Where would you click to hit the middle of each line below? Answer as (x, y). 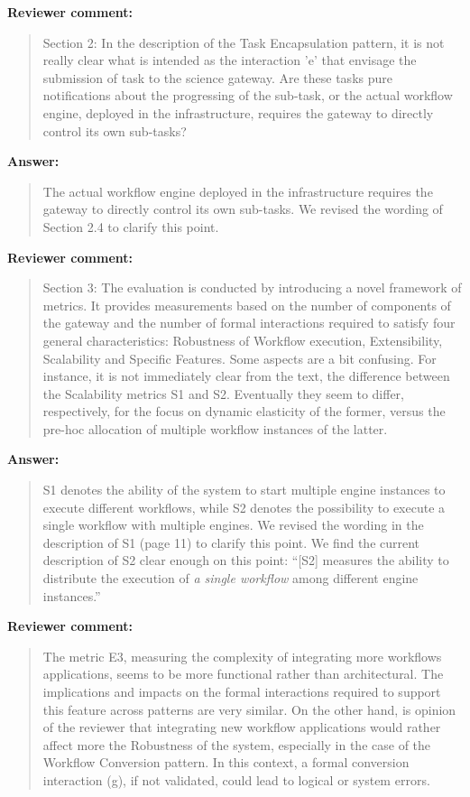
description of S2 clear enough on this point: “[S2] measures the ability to (246, 560)
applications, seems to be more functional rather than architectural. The (243, 674)
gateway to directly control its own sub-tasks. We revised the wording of (243, 209)
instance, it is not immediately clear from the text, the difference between (246, 376)
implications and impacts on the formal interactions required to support (242, 691)
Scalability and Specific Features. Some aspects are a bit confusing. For (240, 358)
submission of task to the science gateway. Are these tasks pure (217, 77)
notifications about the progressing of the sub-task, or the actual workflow (248, 95)
